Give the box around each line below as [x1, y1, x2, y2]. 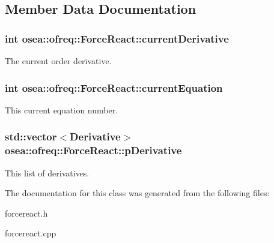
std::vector [5, 129, 57, 144]
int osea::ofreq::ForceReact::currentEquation [5, 80, 223, 95]
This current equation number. [5, 103, 118, 116]
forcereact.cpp [5, 227, 56, 239]
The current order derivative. [5, 55, 112, 67]
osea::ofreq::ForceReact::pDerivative [5, 143, 182, 158]
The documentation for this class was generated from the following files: [5, 187, 270, 199]
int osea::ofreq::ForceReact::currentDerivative [5, 31, 229, 46]
